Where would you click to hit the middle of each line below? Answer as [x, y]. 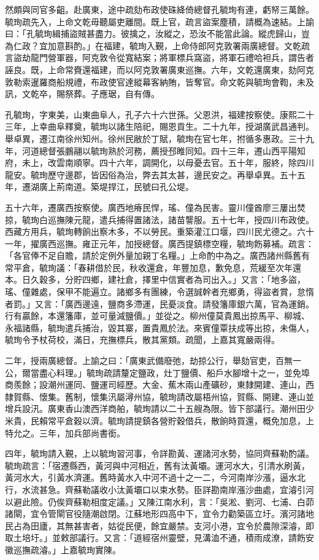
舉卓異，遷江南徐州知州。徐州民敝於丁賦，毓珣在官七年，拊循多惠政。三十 [155, 138]
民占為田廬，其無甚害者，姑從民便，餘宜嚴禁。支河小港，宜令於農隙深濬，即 [159, 525]
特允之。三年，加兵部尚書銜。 [65, 432]
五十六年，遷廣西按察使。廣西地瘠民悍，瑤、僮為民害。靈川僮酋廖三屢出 [151, 207]
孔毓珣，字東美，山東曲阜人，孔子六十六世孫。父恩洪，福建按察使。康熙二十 [159, 114]
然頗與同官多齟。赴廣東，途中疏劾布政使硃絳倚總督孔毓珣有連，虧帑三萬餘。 [159, 9]
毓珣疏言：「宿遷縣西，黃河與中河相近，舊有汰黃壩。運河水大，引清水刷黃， [157, 465]
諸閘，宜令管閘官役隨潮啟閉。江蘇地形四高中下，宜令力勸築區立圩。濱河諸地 [159, 514]
